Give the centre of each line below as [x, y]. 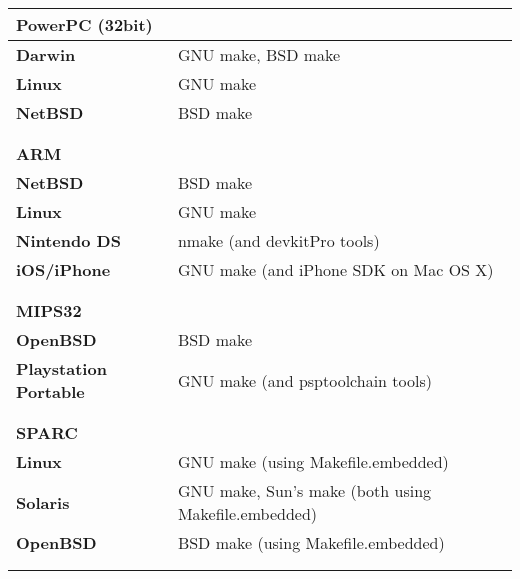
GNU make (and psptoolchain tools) [304, 380]
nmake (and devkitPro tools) [278, 240]
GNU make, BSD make [259, 54]
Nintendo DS [68, 240]
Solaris [43, 502]
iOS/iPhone [63, 269]
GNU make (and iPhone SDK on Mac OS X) [335, 269]
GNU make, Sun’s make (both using [304, 490]
